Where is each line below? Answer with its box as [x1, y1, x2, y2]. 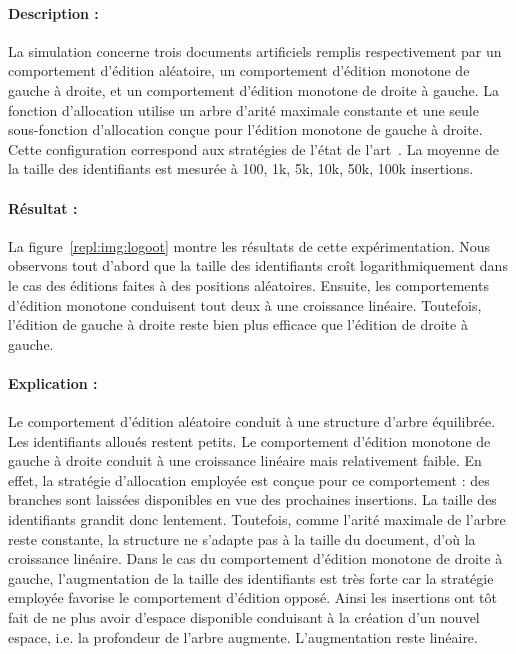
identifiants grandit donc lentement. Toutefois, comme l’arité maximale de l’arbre [8, 509, 506, 530]
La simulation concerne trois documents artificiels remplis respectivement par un [8, 40, 502, 61]
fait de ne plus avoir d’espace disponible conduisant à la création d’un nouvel [8, 607, 480, 628]
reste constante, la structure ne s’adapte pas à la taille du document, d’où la [8, 528, 476, 549]
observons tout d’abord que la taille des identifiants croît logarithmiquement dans [8, 255, 508, 276]
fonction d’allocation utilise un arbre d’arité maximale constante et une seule [8, 99, 479, 120]
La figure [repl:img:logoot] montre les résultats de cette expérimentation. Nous [8, 235, 491, 256]
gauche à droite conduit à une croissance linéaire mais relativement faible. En [8, 450, 482, 471]
